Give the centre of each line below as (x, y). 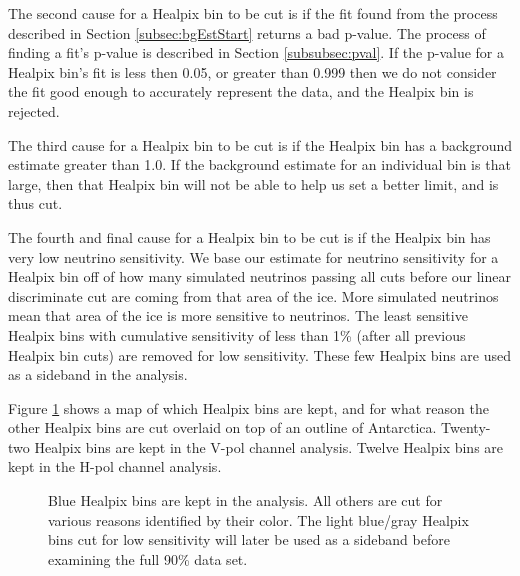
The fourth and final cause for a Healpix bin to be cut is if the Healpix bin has (249, 236)
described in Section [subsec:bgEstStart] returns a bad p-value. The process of (247, 32)
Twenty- (466, 427)
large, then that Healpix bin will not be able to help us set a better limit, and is (253, 183)
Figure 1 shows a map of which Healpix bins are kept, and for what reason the (248, 407)
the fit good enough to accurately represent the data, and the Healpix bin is (241, 91)
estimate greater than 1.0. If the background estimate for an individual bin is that (259, 164)
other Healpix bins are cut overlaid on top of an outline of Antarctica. (222, 427)
